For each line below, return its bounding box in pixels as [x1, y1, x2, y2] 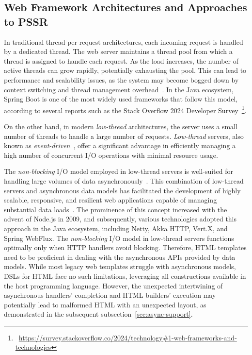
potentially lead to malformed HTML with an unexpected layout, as [4, 299, 206, 309]
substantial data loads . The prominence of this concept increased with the [4, 204, 227, 214]
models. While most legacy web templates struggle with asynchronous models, [4, 261, 236, 271]
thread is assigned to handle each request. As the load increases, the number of [4, 55, 239, 66]
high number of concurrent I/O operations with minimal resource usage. [4, 150, 218, 160]
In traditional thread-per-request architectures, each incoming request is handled [4, 36, 243, 47]
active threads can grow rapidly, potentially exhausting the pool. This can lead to [4, 65, 247, 75]
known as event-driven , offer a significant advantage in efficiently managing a [4, 140, 236, 151]
